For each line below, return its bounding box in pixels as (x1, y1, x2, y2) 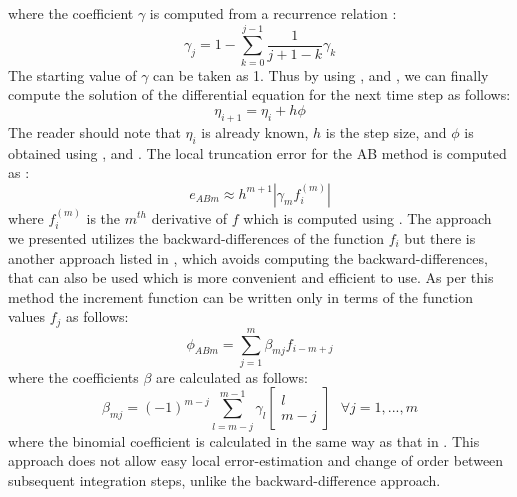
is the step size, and (325, 121, 447, 142)
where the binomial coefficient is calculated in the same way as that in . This (8, 430, 480, 451)
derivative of (151, 207, 228, 228)
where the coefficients (8, 366, 139, 387)
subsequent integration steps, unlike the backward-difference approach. (8, 469, 441, 490)
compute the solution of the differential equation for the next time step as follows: (8, 84, 511, 105)
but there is (404, 227, 476, 248)
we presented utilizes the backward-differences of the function (8, 227, 384, 248)
